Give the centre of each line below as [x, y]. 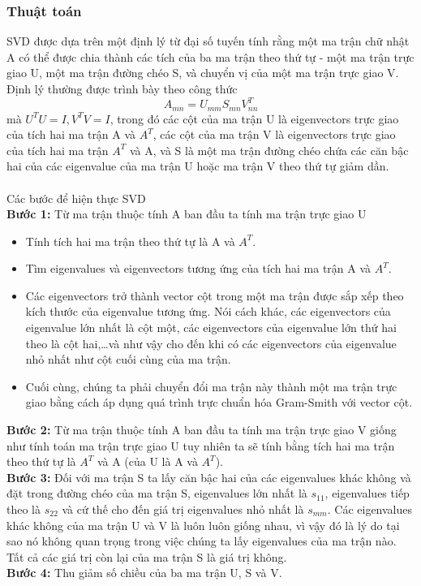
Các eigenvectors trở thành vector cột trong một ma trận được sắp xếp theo [215, 295]
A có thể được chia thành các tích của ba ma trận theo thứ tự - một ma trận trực [210, 56]
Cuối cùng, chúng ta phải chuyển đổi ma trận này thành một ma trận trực [211, 386]
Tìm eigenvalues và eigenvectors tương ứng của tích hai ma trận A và [198, 268]
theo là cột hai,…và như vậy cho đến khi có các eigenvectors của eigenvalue [211, 343]
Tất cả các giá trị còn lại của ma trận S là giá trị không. [147, 556]
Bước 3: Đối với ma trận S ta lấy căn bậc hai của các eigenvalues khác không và [209, 477]
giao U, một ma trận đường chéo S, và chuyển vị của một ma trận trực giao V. [203, 73]
